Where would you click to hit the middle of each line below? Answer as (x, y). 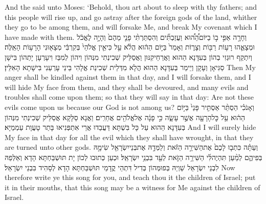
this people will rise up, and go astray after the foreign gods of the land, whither (131, 17)
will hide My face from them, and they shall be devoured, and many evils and (127, 87)
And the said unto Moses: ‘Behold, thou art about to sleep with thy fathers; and (131, 7)
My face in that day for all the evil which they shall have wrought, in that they (129, 137)
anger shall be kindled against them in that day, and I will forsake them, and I (128, 77)
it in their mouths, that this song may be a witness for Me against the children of (132, 187)
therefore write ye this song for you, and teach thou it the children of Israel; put (130, 177)
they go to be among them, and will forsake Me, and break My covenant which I (131, 27)
